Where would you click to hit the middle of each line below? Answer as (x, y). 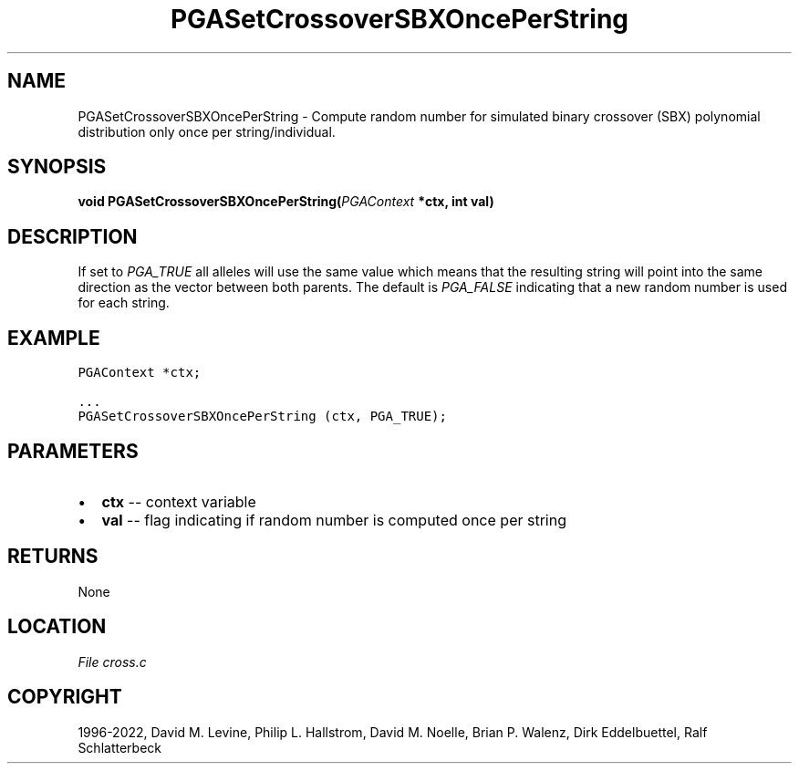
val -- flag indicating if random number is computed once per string (334, 520)
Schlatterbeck (119, 747)
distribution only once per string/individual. (207, 131)
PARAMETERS (73, 451)
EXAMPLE (54, 338)
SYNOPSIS (57, 167)
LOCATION (57, 627)
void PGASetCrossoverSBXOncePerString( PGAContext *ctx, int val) (286, 202)
